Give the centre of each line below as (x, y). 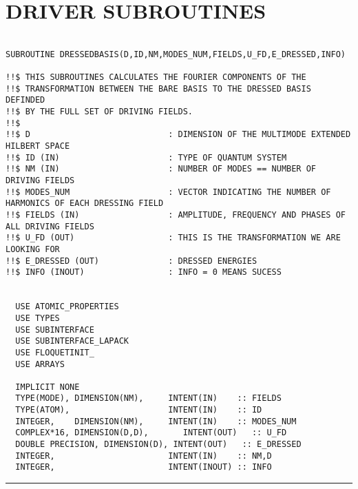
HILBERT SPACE (38, 146)
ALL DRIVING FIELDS (50, 226)
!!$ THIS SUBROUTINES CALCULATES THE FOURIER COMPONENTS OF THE (156, 77)
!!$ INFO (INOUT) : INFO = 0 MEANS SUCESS (144, 272)
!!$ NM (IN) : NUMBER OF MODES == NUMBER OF (161, 169)
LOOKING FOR (33, 249)
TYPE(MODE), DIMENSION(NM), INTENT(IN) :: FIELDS (148, 398)
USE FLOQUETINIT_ (55, 352)
